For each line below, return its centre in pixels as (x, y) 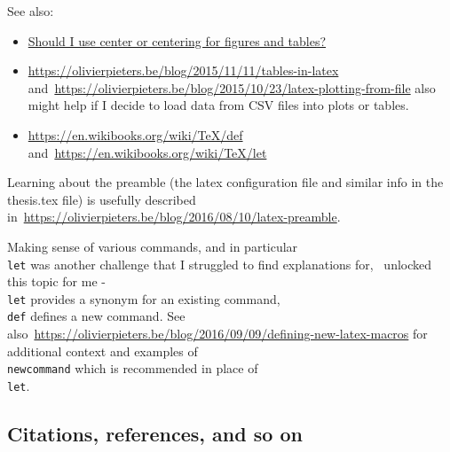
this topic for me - (56, 281)
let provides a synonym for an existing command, (144, 298)
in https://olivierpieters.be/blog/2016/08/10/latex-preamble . (174, 217)
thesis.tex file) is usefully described (102, 199)
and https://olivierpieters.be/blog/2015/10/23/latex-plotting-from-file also (232, 87)
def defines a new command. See (96, 316)
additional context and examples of (103, 351)
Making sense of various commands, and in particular (153, 246)
